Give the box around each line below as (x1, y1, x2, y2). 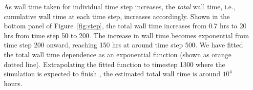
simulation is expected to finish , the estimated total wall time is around (4, 68, 220, 79)
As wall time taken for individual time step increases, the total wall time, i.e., (4, 1, 235, 11)
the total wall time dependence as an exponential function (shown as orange (4, 49, 232, 59)
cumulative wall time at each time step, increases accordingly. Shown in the (4, 11, 230, 21)
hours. (4, 78, 22, 88)
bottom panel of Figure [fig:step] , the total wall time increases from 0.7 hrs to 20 (4, 21, 247, 31)
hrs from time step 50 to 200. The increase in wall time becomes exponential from (4, 30, 249, 40)
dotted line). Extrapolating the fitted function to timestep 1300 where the (4, 59, 225, 69)
